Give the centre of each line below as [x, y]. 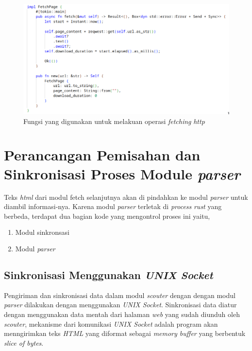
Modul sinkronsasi [42, 232]
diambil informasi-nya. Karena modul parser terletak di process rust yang [113, 206]
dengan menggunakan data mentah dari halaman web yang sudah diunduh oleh [122, 314]
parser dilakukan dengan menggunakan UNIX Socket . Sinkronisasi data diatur [120, 305]
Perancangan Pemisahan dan [102, 154]
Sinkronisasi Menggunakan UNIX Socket [109, 275]
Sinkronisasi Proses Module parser [122, 174]
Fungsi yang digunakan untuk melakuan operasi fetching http [114, 121]
